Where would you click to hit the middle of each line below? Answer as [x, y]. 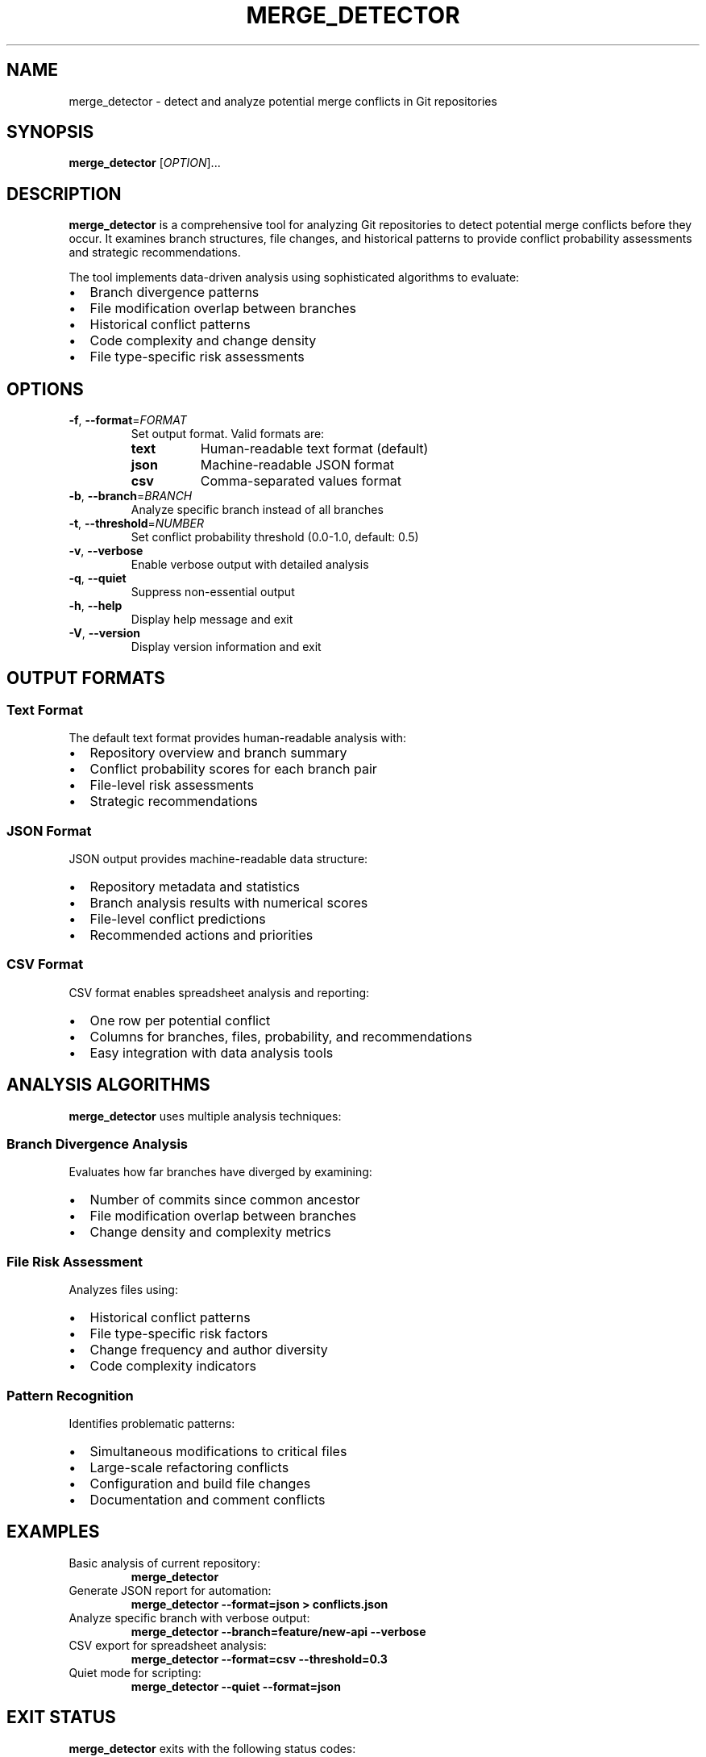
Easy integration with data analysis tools [212, 1052]
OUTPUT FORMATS [86, 678]
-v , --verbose [106, 551]
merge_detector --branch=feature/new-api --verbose [278, 1631]
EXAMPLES [53, 1532]
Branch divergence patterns [174, 292]
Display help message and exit [212, 620]
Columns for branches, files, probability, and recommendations [281, 1036]
